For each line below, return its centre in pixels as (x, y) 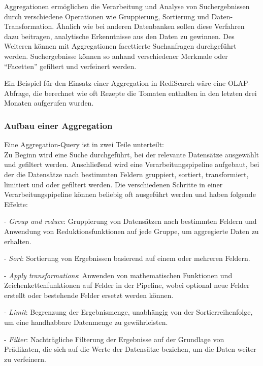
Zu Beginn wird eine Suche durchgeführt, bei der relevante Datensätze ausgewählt (132, 154)
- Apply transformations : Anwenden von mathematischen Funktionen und (118, 275)
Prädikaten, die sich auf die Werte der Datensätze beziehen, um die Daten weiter (130, 349)
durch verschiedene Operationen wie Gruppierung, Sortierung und (107, 16)
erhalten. (18, 241)
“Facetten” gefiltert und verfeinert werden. (70, 66)
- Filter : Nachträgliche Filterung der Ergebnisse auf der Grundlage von (114, 339)
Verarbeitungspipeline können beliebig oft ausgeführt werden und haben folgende (130, 194)
